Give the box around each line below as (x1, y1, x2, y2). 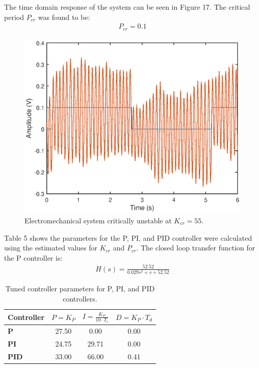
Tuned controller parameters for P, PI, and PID (5, 283, 155, 294)
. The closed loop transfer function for (136, 242, 255, 253)
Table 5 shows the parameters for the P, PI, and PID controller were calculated (4, 232, 252, 243)
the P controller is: (4, 252, 63, 263)
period (4, 11, 24, 22)
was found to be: (38, 11, 90, 22)
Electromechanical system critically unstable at (24, 215, 172, 226)
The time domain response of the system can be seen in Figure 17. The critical (4, 2, 250, 12)
